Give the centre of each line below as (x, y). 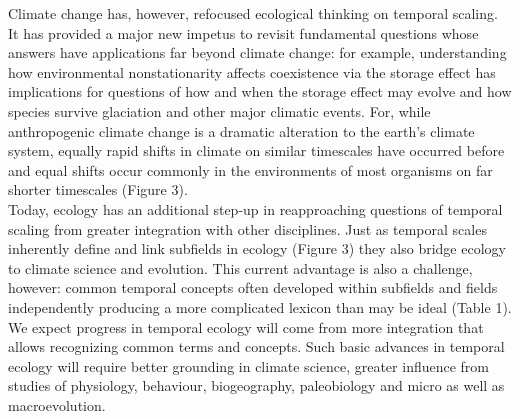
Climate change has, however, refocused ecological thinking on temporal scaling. (253, 13)
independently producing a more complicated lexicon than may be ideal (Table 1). (260, 306)
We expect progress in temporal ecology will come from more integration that (246, 326)
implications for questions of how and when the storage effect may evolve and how (260, 91)
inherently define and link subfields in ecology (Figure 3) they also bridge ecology (257, 248)
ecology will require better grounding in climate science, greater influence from (249, 365)
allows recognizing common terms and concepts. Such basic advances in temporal (256, 346)
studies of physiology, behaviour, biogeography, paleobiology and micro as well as (256, 385)
